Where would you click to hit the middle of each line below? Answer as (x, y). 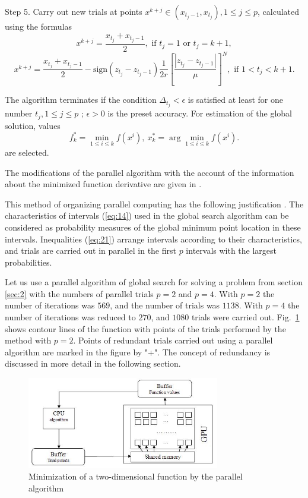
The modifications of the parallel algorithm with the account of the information (150, 172)
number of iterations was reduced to (70, 317)
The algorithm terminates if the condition (81, 100)
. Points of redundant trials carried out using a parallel (173, 340)
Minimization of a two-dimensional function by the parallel (136, 476)
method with (28, 340)
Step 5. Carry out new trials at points (74, 11)
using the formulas (38, 26)
